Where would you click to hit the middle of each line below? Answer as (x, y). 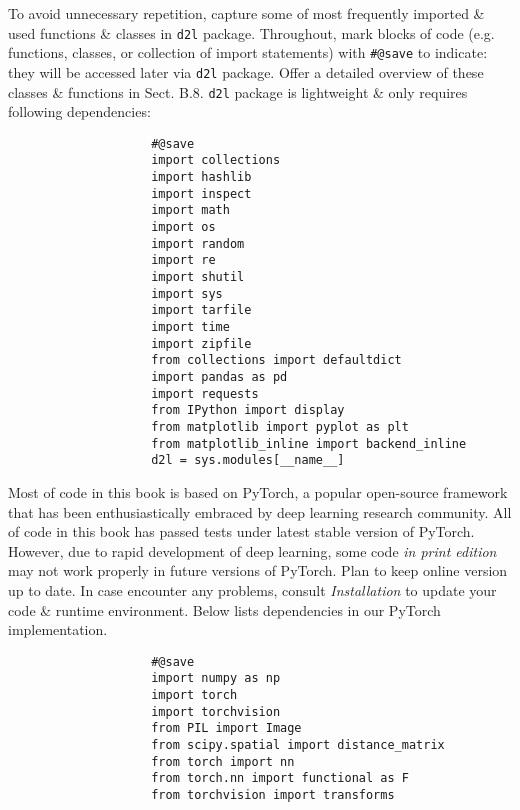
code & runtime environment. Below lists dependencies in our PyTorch (224, 609)
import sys (187, 293)
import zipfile (201, 343)
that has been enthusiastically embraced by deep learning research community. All (260, 511)
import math (190, 210)
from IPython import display (248, 410)
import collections (216, 160)
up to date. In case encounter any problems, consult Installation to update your (252, 589)
